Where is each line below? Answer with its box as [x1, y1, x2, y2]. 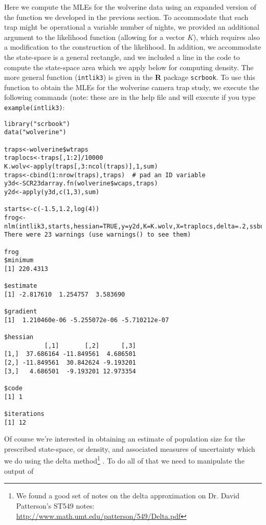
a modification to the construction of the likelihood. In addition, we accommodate [4, 41, 261, 52]
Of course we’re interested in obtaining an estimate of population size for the [4, 433, 246, 444]
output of [4, 465, 34, 476]
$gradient [4, 308, 37, 316]
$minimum [4, 257, 34, 264]
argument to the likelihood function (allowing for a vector [4, 31, 185, 42]
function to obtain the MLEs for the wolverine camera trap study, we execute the [4, 81, 259, 92]
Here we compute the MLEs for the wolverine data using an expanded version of [4, 2, 256, 12]
